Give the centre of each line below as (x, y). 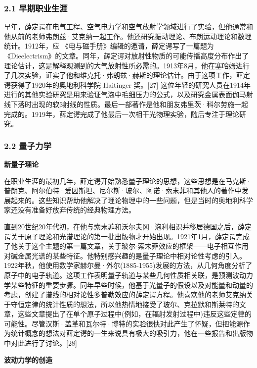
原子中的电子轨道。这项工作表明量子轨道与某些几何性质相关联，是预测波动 (125, 275)
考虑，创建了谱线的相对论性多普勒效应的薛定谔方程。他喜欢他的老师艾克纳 (125, 294)
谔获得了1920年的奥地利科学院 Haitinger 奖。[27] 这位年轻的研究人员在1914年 (127, 84)
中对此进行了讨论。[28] (41, 343)
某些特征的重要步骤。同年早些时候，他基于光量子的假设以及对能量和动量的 (132, 285)
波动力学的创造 (28, 359)
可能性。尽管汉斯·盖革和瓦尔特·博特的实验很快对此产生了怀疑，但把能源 (124, 323)
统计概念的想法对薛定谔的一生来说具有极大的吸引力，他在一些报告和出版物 (132, 333)
